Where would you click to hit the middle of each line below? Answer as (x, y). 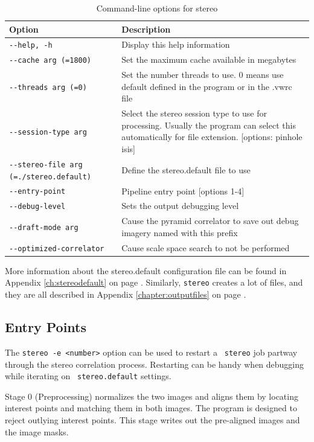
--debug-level (37, 207)
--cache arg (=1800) (50, 61)
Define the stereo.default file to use (186, 169)
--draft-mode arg (44, 228)
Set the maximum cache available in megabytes (209, 59)
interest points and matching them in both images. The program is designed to (151, 408)
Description (146, 29)
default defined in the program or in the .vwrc (207, 86)
